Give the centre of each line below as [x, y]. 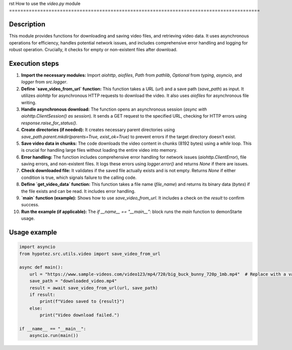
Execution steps [34, 63]
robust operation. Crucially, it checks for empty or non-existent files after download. [93, 50]
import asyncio [37, 247]
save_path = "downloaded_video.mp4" [73, 281]
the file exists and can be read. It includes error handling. [78, 191]
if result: [42, 294]
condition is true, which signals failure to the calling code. [79, 177]
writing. [29, 102]
